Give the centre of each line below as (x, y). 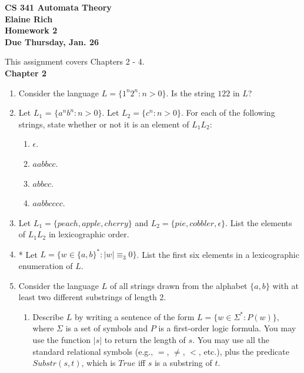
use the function (62, 339)
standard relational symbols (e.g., (93, 351)
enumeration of (46, 266)
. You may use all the (231, 339)
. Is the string (191, 93)
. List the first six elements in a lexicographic (218, 254)
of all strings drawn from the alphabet (178, 285)
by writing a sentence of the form (134, 316)
